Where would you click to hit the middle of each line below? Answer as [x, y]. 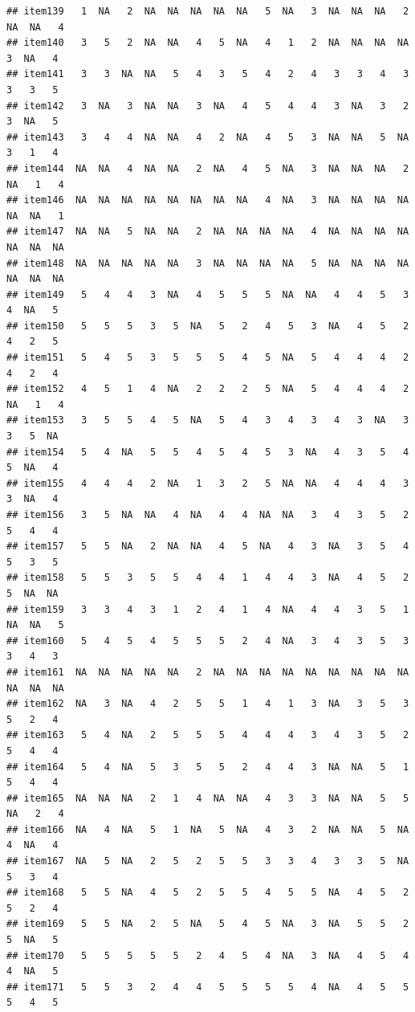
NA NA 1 [35, 216]
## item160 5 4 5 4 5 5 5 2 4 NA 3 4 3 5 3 [208, 641]
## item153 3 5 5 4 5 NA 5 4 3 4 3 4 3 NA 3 [208, 420]
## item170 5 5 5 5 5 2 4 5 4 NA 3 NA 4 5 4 [208, 955]
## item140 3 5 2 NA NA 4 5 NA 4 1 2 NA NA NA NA [208, 43]
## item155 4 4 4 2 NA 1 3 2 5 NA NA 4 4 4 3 [208, 483]
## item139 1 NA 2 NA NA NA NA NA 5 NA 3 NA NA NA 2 [208, 11]
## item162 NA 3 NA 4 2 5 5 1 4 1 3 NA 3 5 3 [208, 704]
